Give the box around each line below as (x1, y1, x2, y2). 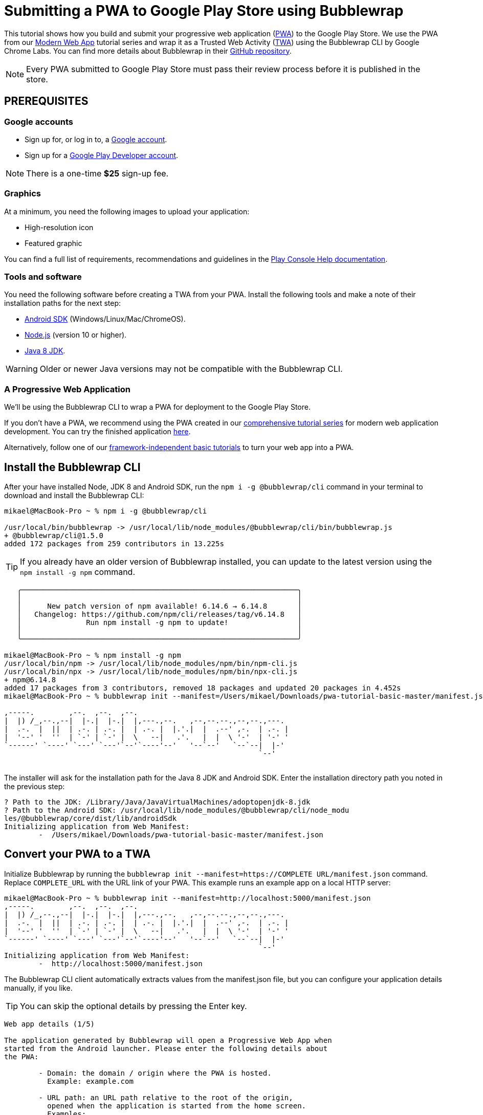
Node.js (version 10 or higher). (25, 330, 127, 340)
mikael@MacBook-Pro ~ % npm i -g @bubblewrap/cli (4, 507, 207, 516)
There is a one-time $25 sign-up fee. (26, 168, 169, 179)
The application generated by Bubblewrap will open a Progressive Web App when (4, 1036, 332, 1044)
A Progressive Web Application (4, 384, 130, 394)
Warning (6, 364, 38, 374)
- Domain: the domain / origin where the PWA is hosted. (38, 1068, 272, 1077)
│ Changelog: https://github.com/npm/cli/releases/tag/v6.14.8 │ (17, 610, 302, 619)
